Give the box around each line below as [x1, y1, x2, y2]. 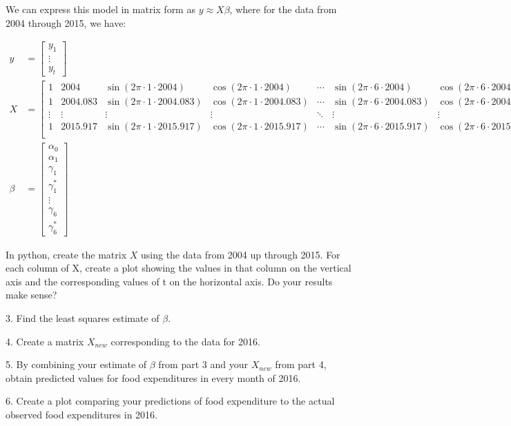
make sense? [6, 287, 57, 302]
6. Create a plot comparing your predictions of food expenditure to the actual [6, 394, 335, 408]
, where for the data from [229, 2, 337, 16]
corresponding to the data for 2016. [110, 334, 260, 348]
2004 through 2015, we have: [6, 15, 126, 30]
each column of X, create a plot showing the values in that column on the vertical [6, 261, 351, 275]
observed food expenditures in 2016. [6, 407, 157, 421]
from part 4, [275, 357, 327, 372]
